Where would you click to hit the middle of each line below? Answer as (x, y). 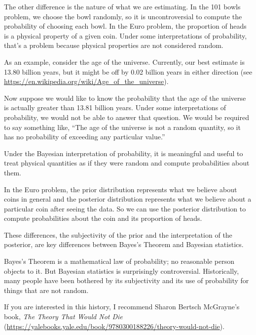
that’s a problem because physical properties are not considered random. (114, 45)
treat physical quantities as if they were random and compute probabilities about (127, 163)
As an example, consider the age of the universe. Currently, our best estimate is (124, 62)
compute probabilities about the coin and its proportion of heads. (103, 218)
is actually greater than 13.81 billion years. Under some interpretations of (115, 107)
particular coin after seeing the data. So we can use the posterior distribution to (125, 208)
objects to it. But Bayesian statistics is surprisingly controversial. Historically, (122, 271)
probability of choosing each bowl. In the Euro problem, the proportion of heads (125, 26)
